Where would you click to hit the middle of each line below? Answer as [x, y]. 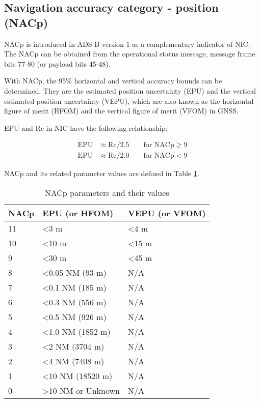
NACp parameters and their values [107, 193]
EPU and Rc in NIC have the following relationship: [86, 127]
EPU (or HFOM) [78, 213]
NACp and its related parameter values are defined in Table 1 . [102, 173]
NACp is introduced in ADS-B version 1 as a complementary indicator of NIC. [127, 44]
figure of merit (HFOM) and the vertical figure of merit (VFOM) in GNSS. [121, 111]
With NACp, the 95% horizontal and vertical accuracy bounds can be [113, 81]
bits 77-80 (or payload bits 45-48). [57, 63]
